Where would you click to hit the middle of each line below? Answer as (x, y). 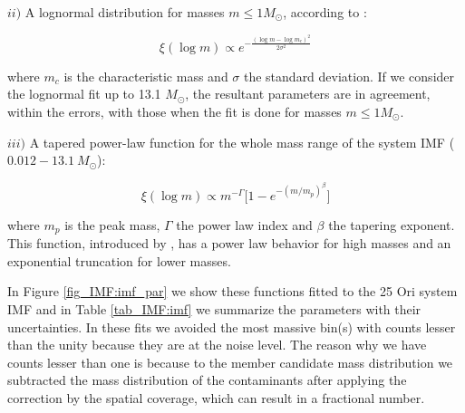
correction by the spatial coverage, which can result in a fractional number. (216, 397)
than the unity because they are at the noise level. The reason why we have (217, 345)
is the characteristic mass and (146, 76)
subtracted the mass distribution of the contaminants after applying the (207, 380)
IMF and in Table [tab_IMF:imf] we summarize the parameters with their (214, 309)
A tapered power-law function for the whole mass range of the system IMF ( (242, 142)
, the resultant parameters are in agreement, (308, 94)
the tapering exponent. (392, 224)
